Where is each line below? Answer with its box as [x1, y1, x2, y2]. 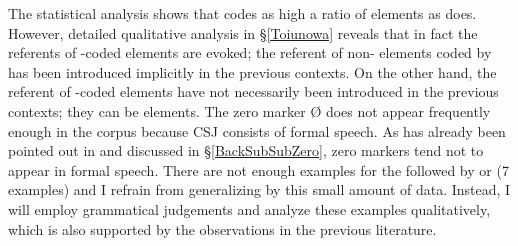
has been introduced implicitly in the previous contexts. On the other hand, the [8, 61, 497, 82]
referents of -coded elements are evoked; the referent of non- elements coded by [8, 42, 492, 63]
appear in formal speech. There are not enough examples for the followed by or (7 [8, 159, 509, 180]
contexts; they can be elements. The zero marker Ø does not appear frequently [8, 100, 491, 121]
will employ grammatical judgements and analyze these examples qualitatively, [8, 198, 491, 219]
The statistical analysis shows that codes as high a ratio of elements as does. [8, 3, 477, 23]
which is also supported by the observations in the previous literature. [8, 218, 437, 239]
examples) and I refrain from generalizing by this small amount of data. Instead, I [8, 179, 511, 200]
